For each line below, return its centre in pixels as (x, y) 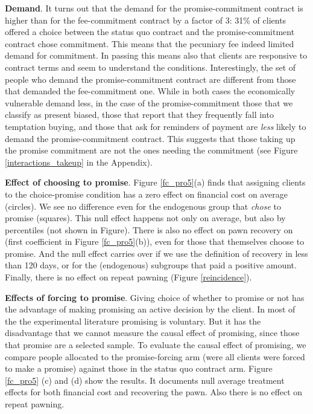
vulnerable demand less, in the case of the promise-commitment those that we (149, 102)
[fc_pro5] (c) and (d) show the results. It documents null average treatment (145, 380)
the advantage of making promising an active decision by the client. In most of (150, 309)
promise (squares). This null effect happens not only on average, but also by (145, 218)
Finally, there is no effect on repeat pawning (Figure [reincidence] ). (128, 277)
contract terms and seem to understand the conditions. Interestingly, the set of (150, 67)
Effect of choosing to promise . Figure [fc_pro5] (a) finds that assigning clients (155, 182)
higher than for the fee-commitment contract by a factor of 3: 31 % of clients (146, 20)
